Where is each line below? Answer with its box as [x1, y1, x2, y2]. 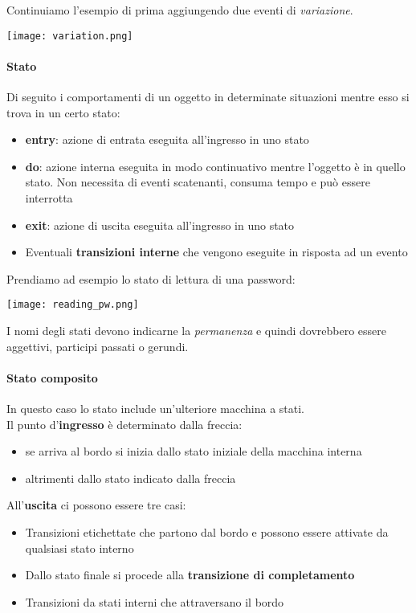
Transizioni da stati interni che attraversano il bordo [25, 593, 284, 610]
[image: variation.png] [6, 30, 133, 42]
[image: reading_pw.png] [6, 299, 139, 311]
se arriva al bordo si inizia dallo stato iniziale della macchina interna [25, 443, 362, 460]
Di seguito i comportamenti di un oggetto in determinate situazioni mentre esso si [6, 88, 410, 105]
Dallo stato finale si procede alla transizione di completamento [25, 566, 355, 583]
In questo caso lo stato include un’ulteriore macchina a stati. [6, 400, 304, 417]
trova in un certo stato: [6, 104, 120, 121]
